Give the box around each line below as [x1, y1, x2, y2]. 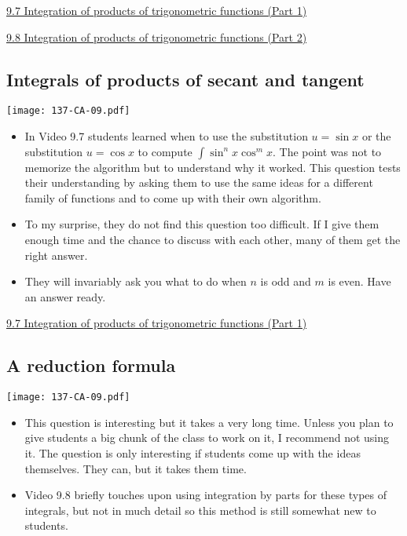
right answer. [24, 246, 88, 263]
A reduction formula [6, 353, 176, 377]
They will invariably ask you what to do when [24, 273, 247, 290]
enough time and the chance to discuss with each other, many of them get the [24, 232, 401, 248]
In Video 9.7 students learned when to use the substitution [24, 128, 308, 144]
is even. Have [328, 273, 391, 290]
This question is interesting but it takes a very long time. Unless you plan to [24, 414, 394, 430]
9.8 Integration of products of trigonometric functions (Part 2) [6, 28, 307, 45]
